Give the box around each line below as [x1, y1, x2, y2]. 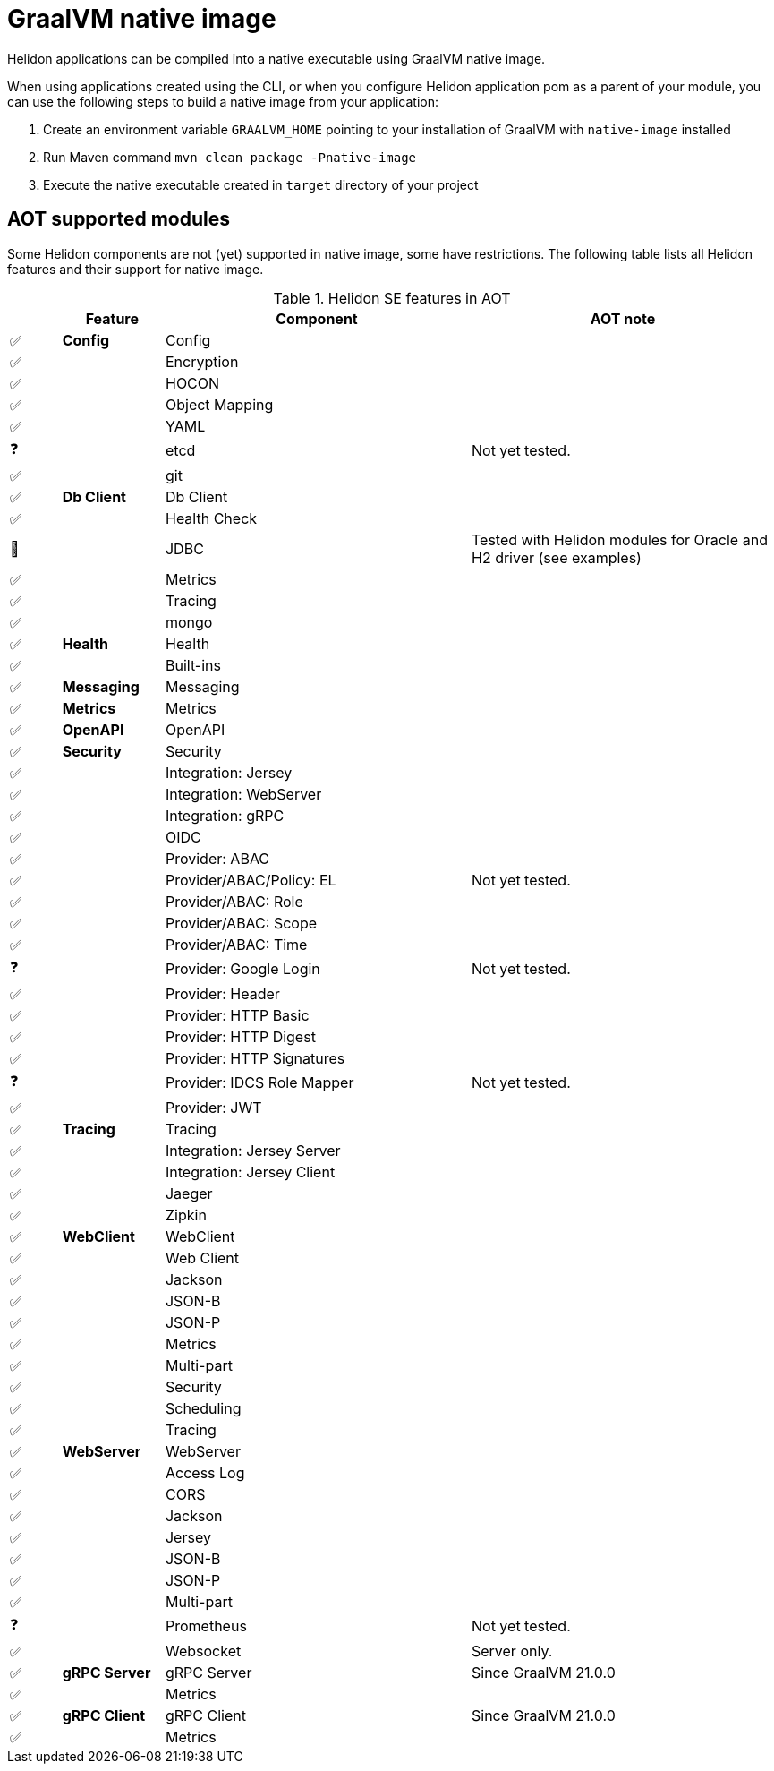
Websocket [165, 1641, 242, 1660]
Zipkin [165, 1205, 207, 1224]
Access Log [165, 1463, 245, 1482]
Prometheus [165, 1617, 247, 1636]
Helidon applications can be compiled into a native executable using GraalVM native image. [7, 50, 546, 66]
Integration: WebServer [165, 784, 322, 803]
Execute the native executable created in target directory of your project [43, 176, 479, 192]
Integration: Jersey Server [165, 1141, 341, 1159]
